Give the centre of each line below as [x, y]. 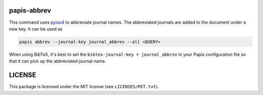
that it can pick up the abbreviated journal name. [58, 61]
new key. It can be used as [36, 29]
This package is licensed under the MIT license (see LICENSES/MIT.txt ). [84, 87]
